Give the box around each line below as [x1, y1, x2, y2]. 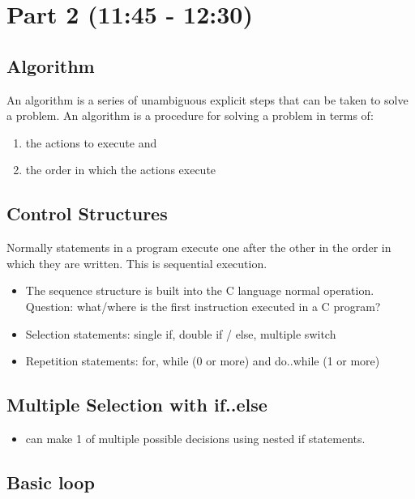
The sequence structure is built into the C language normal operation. [25, 282, 374, 299]
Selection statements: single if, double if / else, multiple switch [25, 325, 336, 342]
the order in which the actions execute [25, 161, 216, 178]
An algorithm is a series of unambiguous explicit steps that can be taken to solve [6, 91, 409, 108]
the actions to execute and [25, 134, 157, 151]
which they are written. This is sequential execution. [6, 254, 267, 271]
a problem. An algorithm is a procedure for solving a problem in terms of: [6, 107, 374, 124]
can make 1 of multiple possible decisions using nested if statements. [25, 429, 366, 446]
